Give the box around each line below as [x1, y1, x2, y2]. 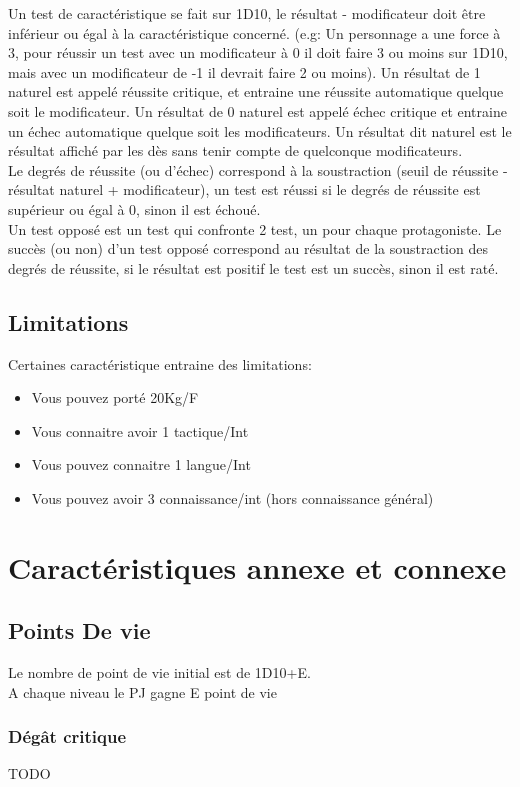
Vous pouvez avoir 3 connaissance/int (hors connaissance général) [31, 487, 434, 508]
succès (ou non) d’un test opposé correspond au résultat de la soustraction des [8, 238, 488, 259]
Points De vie [8, 615, 151, 646]
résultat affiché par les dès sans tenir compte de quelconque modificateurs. [8, 140, 463, 161]
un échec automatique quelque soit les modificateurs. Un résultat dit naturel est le [8, 120, 512, 141]
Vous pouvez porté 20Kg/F [31, 387, 199, 408]
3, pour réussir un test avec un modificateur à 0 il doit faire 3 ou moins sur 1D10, [8, 42, 508, 63]
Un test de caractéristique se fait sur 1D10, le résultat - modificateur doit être [8, 3, 486, 23]
